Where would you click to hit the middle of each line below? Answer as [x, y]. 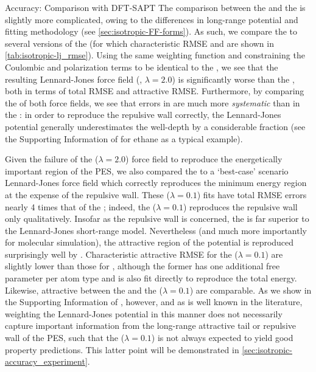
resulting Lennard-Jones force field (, [74, 79]
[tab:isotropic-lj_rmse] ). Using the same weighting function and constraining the [155, 55]
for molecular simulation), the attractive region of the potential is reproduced [149, 242]
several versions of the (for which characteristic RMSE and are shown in [139, 43]
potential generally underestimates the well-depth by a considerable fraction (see [155, 126]
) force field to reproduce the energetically [204, 159]
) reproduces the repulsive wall [240, 206]
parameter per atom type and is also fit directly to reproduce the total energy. [151, 278]
